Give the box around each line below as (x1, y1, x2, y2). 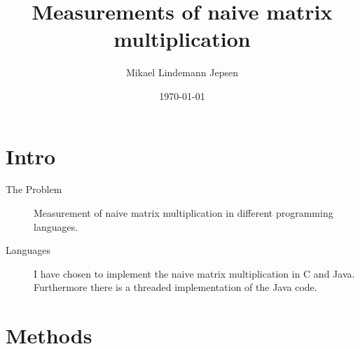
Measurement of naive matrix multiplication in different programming (34, 206, 333, 220)
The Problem (6, 182, 62, 197)
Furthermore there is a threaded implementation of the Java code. (34, 280, 317, 294)
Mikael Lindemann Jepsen (126, 65, 238, 80)
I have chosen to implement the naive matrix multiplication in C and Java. (34, 266, 355, 280)
